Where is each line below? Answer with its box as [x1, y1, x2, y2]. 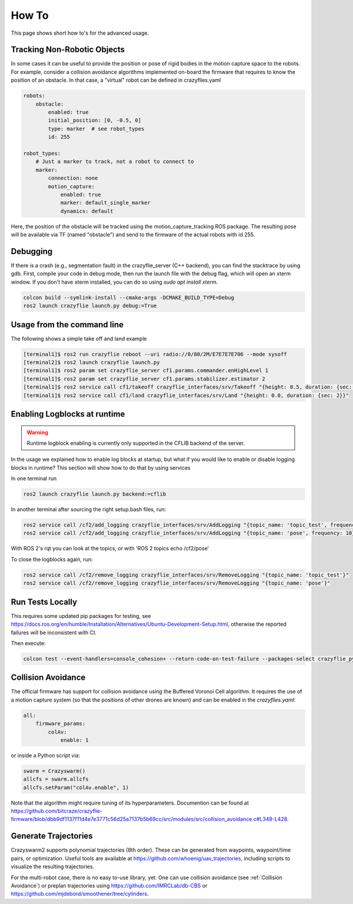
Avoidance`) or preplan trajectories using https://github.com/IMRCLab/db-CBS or [11, 882, 208, 889]
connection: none [48, 175, 98, 182]
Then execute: [11, 639, 46, 647]
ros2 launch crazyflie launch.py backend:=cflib [23, 491, 166, 497]
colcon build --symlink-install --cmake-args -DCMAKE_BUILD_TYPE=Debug [23, 294, 235, 301]
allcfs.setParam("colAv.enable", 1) [23, 784, 129, 791]
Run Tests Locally [11, 597, 78, 607]
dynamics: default [60, 208, 114, 214]
